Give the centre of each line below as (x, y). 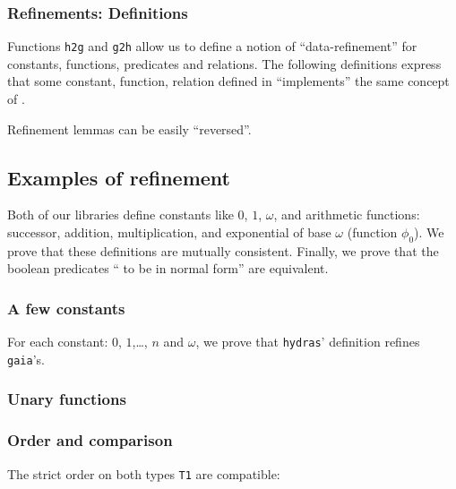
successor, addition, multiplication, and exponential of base (169, 232)
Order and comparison (90, 440)
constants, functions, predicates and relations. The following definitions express (224, 63)
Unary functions (67, 399)
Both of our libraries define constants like (120, 214)
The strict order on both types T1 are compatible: (144, 473)
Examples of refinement (119, 177)
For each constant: (58, 342)
